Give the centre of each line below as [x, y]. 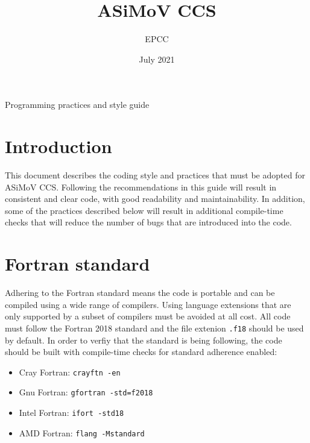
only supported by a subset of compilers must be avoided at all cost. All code [148, 316]
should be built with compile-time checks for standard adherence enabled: [141, 352]
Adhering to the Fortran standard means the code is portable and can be [140, 293]
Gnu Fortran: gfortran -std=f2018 [86, 392]
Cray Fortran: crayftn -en [70, 372]
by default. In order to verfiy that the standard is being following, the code [144, 340]
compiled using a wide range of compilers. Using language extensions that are [148, 304]
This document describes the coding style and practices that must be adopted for [155, 175]
